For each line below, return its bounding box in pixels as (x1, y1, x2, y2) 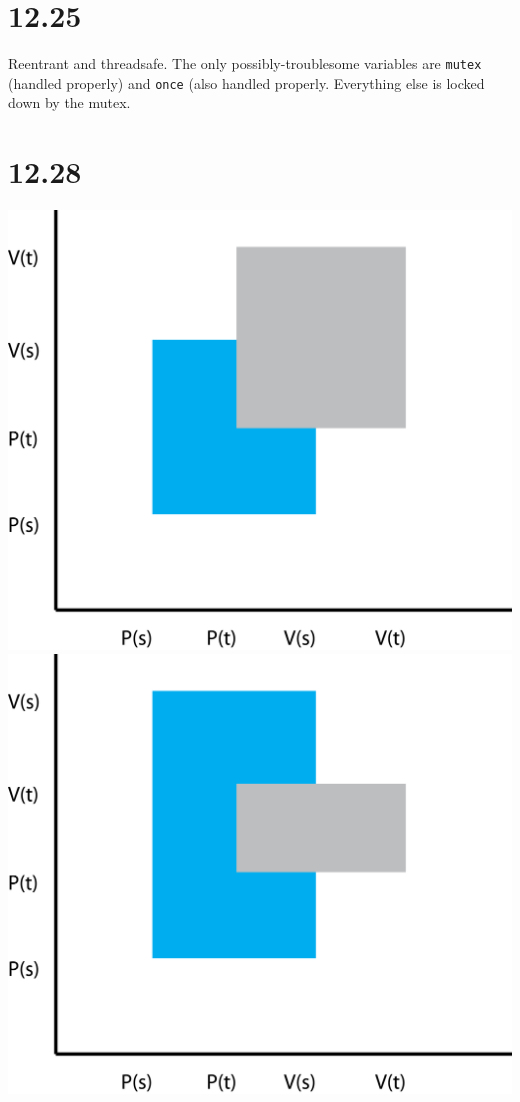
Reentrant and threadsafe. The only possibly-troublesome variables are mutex (8, 53, 482, 74)
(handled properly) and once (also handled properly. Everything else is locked (8, 72, 485, 93)
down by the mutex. (8, 92, 131, 113)
